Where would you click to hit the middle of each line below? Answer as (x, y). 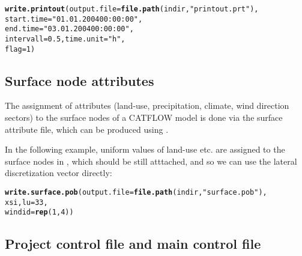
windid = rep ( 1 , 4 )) (39, 212)
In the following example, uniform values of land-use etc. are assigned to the (145, 149)
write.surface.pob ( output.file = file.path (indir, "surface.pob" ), (136, 193)
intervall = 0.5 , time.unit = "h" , (65, 39)
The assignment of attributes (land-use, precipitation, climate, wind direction (147, 105)
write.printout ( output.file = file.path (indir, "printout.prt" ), (132, 9)
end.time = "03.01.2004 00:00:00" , (69, 29)
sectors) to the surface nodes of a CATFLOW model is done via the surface (144, 117)
